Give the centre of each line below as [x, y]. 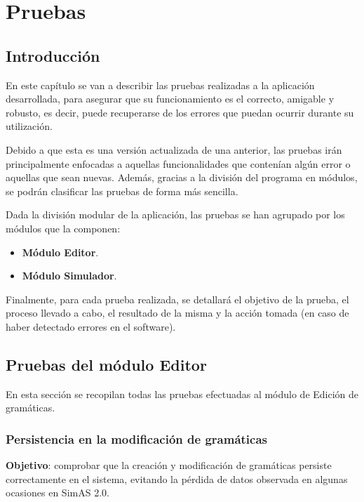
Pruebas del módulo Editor [106, 364]
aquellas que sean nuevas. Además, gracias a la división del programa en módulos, [182, 177]
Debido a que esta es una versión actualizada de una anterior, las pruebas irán [174, 149]
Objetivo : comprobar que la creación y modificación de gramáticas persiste [169, 465]
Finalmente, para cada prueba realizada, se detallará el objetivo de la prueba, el [177, 299]
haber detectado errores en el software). [91, 326]
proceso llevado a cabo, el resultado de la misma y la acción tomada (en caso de [177, 313]
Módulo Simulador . [69, 276]
